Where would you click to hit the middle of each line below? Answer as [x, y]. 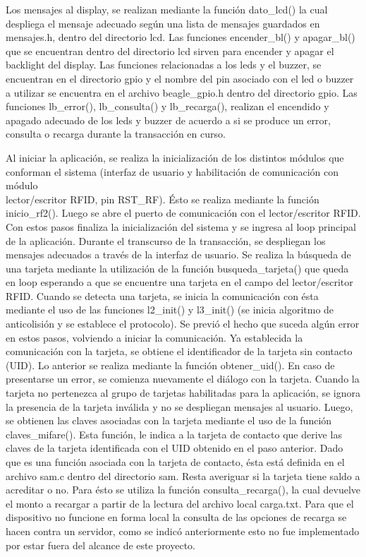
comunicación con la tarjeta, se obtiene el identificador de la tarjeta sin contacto [179, 351]
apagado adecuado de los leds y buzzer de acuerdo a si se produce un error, [168, 120]
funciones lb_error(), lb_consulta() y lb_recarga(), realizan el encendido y [167, 106]
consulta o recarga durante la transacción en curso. [116, 134]
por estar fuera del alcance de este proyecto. [100, 545]
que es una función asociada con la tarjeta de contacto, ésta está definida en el [175, 462]
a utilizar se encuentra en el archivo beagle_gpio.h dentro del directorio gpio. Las [182, 92]
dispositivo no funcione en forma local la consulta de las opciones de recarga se [176, 517]
